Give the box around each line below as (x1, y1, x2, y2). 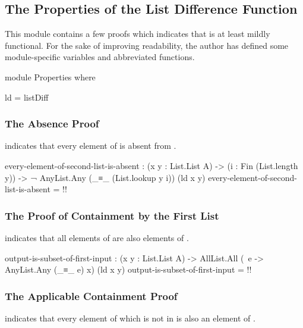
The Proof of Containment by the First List (5, 208, 219, 223)
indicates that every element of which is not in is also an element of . (5, 311, 255, 324)
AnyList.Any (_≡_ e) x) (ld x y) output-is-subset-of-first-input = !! (5, 263, 252, 276)
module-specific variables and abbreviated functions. (5, 51, 195, 63)
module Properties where (5, 70, 96, 83)
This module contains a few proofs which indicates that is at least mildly (5, 27, 270, 40)
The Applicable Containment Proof (5, 288, 178, 303)
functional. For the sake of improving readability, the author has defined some (5, 39, 289, 51)
